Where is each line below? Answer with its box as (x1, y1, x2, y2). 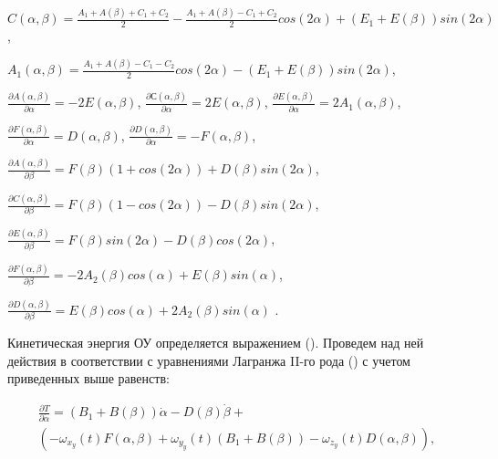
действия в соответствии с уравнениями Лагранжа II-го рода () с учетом (7, 350, 410, 370)
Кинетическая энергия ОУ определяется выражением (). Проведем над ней (7, 333, 424, 352)
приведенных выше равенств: (7, 369, 170, 388)
